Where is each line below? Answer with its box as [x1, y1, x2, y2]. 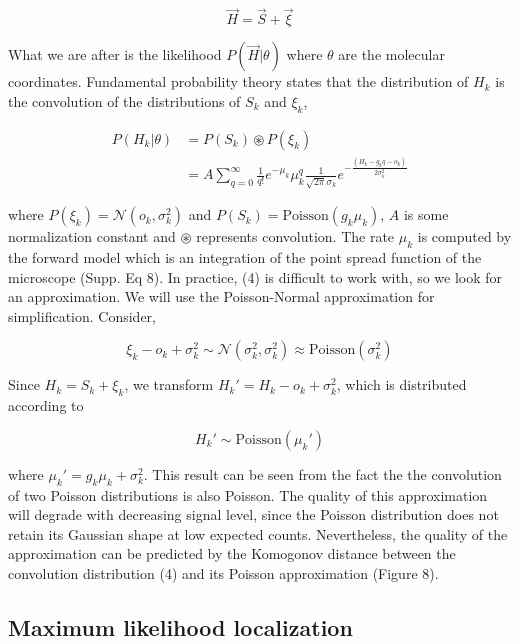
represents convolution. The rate [196, 226, 395, 247]
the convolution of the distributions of [8, 90, 241, 111]
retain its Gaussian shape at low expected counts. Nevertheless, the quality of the [8, 523, 508, 544]
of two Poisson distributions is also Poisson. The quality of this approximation [8, 484, 488, 505]
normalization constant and [8, 226, 176, 247]
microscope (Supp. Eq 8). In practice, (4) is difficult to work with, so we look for [8, 266, 503, 287]
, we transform [124, 374, 214, 395]
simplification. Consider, [8, 305, 156, 326]
